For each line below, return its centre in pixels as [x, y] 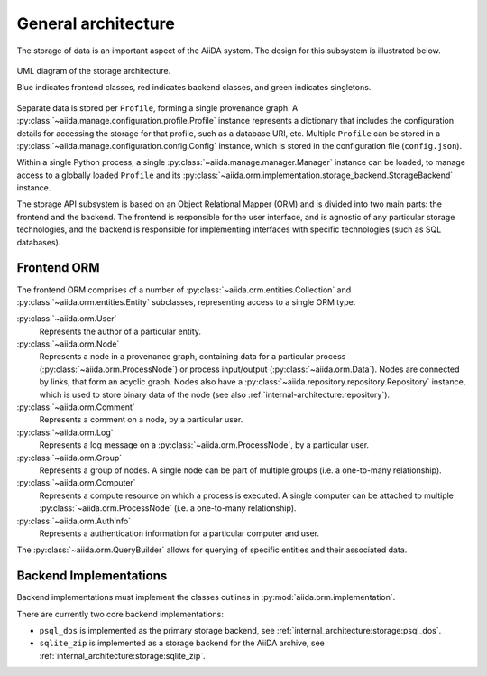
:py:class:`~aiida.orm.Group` [69, 458]
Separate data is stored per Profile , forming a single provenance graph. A [157, 107]
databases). [39, 242]
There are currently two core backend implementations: [120, 614]
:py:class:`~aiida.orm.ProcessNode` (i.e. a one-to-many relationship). [168, 508]
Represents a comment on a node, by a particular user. [141, 420]
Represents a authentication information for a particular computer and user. [179, 533]
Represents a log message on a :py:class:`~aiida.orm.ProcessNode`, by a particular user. [204, 445]
